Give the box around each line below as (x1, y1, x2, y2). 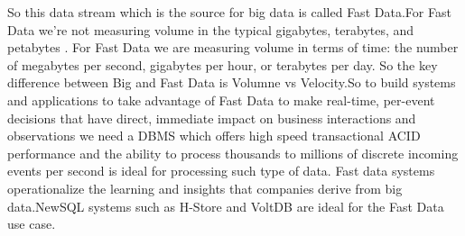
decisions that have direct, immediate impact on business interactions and (7, 108, 416, 127)
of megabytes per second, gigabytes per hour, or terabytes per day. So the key (7, 55, 438, 74)
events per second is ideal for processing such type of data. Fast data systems (7, 161, 435, 180)
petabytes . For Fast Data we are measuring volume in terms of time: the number (7, 38, 459, 57)
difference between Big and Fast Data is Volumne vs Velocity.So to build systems (7, 73, 456, 92)
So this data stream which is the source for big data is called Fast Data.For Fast (7, 3, 451, 21)
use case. (7, 214, 56, 233)
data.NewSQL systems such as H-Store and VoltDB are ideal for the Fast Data (7, 196, 444, 215)
